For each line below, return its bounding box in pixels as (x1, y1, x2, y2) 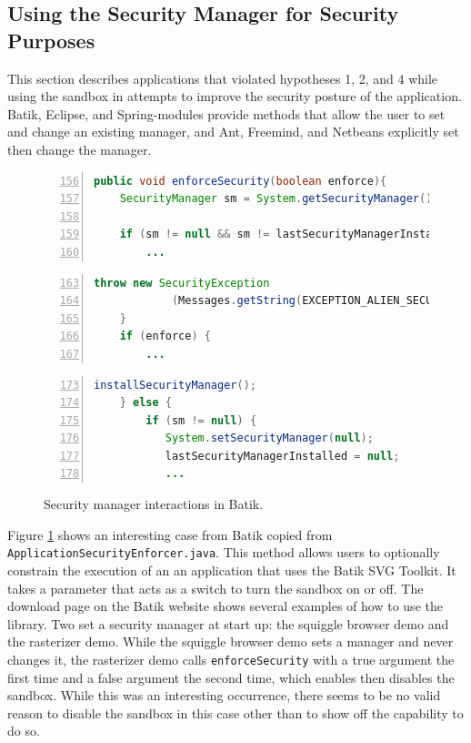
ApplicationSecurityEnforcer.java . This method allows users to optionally (7, 543, 440, 562)
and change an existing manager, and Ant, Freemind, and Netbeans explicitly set (7, 122, 459, 141)
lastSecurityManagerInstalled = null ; (165, 449, 400, 463)
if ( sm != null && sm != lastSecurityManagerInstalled (119, 228, 459, 241)
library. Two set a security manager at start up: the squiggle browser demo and (7, 614, 449, 633)
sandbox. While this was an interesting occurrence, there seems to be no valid (7, 686, 441, 705)
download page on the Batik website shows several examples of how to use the (7, 596, 443, 616)
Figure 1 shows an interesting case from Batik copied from (7, 524, 333, 544)
